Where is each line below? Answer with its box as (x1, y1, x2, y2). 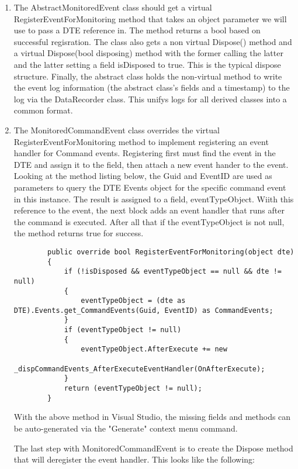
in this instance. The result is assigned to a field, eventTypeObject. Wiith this (13, 192, 294, 205)
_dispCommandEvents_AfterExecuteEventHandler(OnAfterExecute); (13, 364, 265, 373)
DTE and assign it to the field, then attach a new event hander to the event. (13, 158, 289, 170)
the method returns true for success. (13, 227, 144, 239)
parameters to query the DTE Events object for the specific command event (13, 181, 286, 193)
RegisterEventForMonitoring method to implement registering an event (13, 135, 269, 147)
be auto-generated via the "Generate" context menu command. (13, 422, 238, 434)
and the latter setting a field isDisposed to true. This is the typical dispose (13, 58, 281, 70)
